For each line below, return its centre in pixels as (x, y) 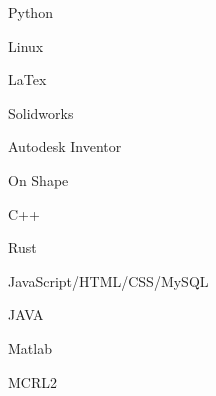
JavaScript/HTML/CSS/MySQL (108, 280)
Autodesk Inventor (65, 146)
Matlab (30, 347)
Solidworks (41, 112)
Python (30, 12)
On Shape (38, 179)
